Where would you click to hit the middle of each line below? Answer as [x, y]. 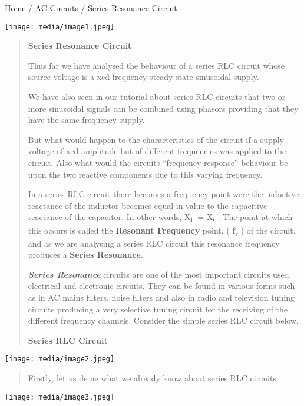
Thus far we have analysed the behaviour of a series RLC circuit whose [156, 65]
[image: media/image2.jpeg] [60, 359]
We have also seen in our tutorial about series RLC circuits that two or [157, 97]
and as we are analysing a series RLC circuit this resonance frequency [154, 243]
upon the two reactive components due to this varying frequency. [145, 174]
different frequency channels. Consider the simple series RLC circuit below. [163, 320]
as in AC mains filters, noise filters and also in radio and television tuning [161, 297]
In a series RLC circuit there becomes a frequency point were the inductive [163, 194]
